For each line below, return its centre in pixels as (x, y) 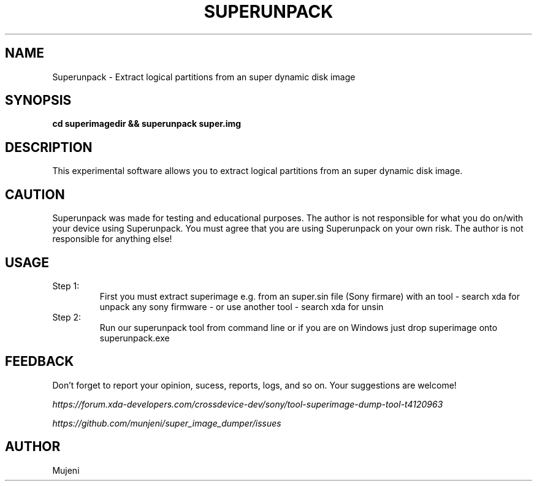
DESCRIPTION (49, 147)
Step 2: (67, 317)
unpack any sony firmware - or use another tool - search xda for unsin (242, 306)
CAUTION (35, 194)
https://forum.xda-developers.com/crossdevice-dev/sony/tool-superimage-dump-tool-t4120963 (248, 404)
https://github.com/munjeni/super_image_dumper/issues (167, 423)
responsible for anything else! (112, 239)
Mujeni (66, 470)
